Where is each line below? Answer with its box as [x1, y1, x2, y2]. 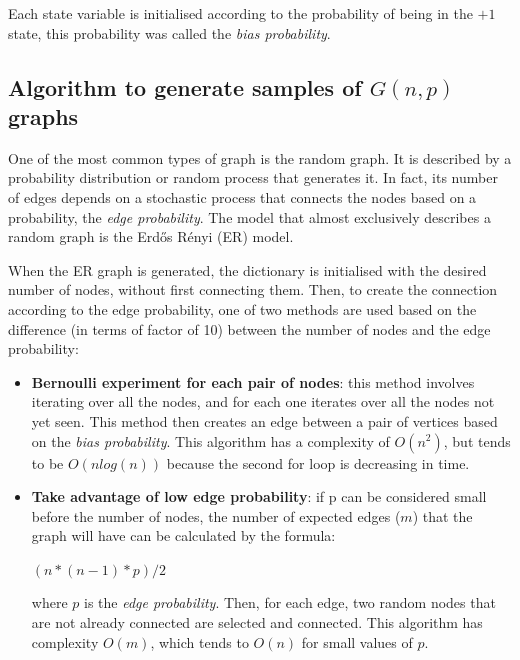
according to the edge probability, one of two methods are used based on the [8, 298, 477, 319]
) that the [412, 505, 473, 526]
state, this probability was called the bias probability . [8, 22, 331, 43]
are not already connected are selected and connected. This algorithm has [31, 612, 483, 633]
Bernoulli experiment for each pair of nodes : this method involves [31, 371, 475, 392]
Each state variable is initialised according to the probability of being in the [8, 3, 473, 23]
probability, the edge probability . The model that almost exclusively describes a [8, 206, 491, 227]
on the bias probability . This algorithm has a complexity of [31, 430, 390, 451]
